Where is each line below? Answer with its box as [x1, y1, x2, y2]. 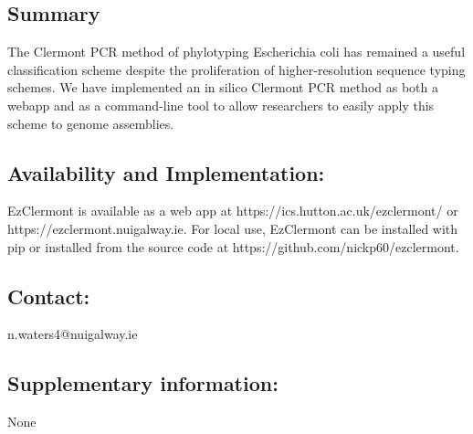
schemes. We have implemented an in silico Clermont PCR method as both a [7, 78, 439, 97]
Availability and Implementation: [7, 158, 325, 186]
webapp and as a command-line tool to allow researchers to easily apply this [7, 95, 435, 114]
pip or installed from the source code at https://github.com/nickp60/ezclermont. [7, 237, 459, 256]
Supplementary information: [7, 369, 279, 397]
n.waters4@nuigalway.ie [7, 324, 138, 344]
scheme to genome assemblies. [7, 113, 174, 132]
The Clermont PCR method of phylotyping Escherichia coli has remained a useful [7, 42, 466, 61]
